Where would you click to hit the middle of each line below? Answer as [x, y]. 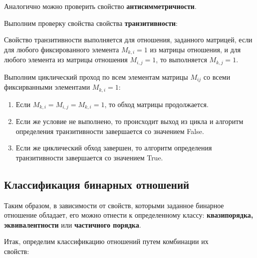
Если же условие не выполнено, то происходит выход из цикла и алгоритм [129, 121]
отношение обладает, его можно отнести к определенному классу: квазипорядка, [129, 215]
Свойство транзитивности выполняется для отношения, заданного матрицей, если [128, 40]
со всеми [217, 76]
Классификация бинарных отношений [97, 184]
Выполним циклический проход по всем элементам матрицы [96, 76]
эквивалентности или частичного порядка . [73, 224]
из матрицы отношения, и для [195, 49]
